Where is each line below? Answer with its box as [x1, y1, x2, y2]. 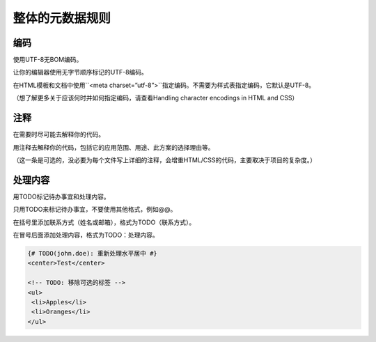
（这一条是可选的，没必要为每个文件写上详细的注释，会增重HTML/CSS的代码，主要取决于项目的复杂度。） [13, 155, 317, 164]
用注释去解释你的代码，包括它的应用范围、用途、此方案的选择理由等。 [13, 143, 214, 151]
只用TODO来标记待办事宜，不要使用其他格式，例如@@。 [13, 205, 177, 214]
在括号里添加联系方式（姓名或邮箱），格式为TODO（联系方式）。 [13, 218, 196, 226]
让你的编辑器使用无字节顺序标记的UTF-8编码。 [13, 68, 148, 77]
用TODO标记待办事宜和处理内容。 [13, 192, 111, 201]
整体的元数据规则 [13, 10, 111, 26]
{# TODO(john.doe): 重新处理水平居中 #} [27, 249, 158, 257]
